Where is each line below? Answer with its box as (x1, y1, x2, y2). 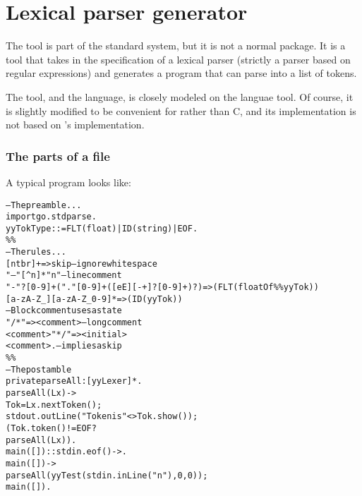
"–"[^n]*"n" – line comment (6, 270, 122, 281)
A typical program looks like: (6, 174, 131, 189)
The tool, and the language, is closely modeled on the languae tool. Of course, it (6, 89, 354, 104)
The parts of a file (6, 147, 110, 164)
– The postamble (6, 364, 72, 375)
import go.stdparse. (6, 212, 97, 222)
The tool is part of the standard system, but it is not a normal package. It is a (6, 38, 346, 53)
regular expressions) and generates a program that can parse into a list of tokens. (6, 66, 357, 80)
